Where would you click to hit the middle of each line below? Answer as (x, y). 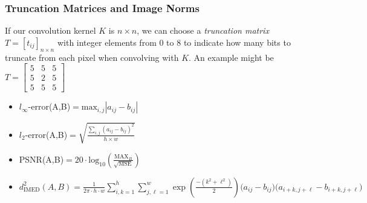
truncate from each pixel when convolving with (92, 57)
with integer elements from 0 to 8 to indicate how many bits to (174, 42)
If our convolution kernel (50, 30)
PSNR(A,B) (41, 159)
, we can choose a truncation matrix (203, 30)
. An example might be (231, 57)
